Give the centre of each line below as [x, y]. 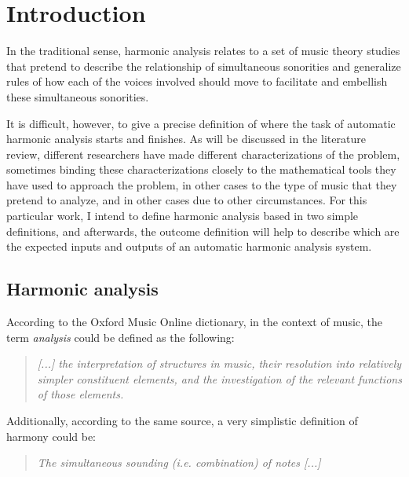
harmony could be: [51, 436]
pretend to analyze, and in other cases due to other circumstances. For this [187, 200]
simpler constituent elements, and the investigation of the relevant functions [219, 378]
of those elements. [80, 394]
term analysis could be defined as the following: [121, 337]
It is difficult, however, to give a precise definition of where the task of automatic [201, 123]
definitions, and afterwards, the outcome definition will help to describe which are [203, 231]
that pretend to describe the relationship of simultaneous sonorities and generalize [204, 66]
